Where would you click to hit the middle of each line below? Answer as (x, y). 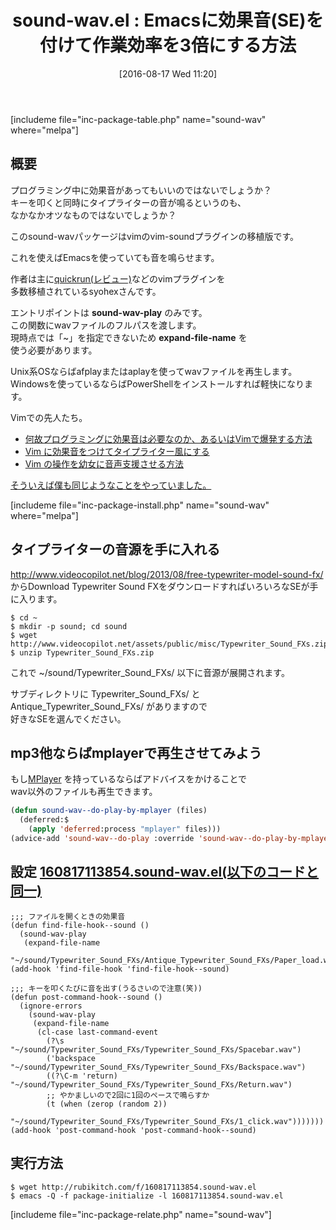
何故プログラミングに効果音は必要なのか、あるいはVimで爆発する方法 (168, 438)
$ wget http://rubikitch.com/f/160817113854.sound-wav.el (133, 1187)
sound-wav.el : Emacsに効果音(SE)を (168, 20)
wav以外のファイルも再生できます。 (84, 792)
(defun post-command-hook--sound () (86, 997)
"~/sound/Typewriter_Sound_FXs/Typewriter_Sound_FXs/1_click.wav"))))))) (167, 1121)
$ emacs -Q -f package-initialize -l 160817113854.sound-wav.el (147, 1196)
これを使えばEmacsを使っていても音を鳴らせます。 (115, 257)
